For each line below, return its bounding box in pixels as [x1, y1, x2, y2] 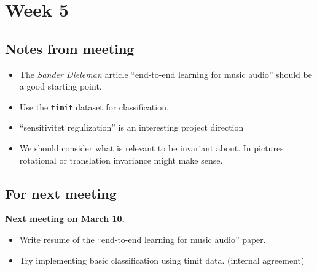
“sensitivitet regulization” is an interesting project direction [19, 121, 244, 134]
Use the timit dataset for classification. [19, 100, 169, 113]
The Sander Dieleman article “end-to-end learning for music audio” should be [19, 67, 312, 80]
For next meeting [5, 183, 117, 202]
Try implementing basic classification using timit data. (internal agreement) [19, 253, 305, 266]
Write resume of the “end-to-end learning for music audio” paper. [19, 233, 266, 245]
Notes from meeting [5, 39, 135, 58]
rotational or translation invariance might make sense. [19, 153, 223, 166]
